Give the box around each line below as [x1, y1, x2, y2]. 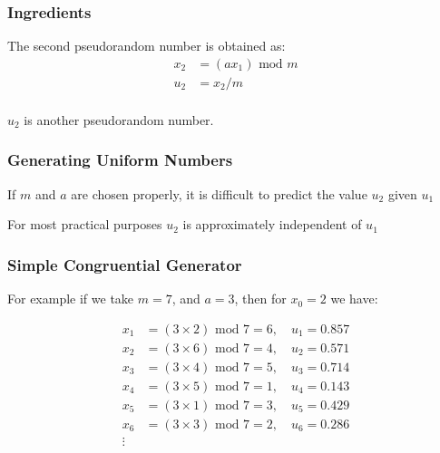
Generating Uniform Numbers [7, 149, 233, 171]
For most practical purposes [7, 215, 162, 234]
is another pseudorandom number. [24, 110, 214, 129]
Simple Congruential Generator [7, 253, 242, 275]
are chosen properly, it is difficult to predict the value [71, 184, 367, 203]
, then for [234, 289, 287, 308]
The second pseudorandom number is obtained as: [7, 36, 286, 55]
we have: [330, 289, 378, 308]
